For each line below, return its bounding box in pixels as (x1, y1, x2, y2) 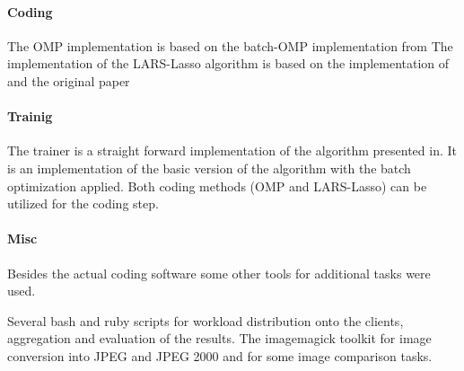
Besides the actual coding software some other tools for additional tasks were (7, 263, 431, 282)
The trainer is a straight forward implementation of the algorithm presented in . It (7, 141, 458, 160)
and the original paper (7, 71, 130, 90)
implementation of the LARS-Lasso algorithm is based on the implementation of (7, 54, 450, 73)
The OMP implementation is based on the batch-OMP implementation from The (7, 36, 453, 55)
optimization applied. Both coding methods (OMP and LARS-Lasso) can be (7, 176, 427, 195)
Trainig (7, 107, 53, 126)
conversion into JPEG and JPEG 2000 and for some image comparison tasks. (7, 346, 433, 365)
